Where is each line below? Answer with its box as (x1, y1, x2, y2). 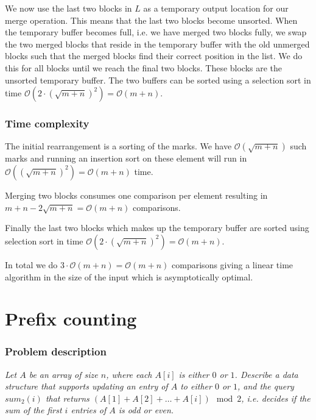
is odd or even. (118, 404, 174, 416)
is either (178, 368, 209, 380)
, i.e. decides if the (241, 391, 311, 404)
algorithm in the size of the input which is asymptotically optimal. (5, 270, 253, 283)
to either (180, 380, 212, 393)
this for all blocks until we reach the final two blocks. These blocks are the (5, 61, 283, 74)
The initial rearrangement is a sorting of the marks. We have (5, 140, 232, 152)
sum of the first (5, 404, 62, 416)
